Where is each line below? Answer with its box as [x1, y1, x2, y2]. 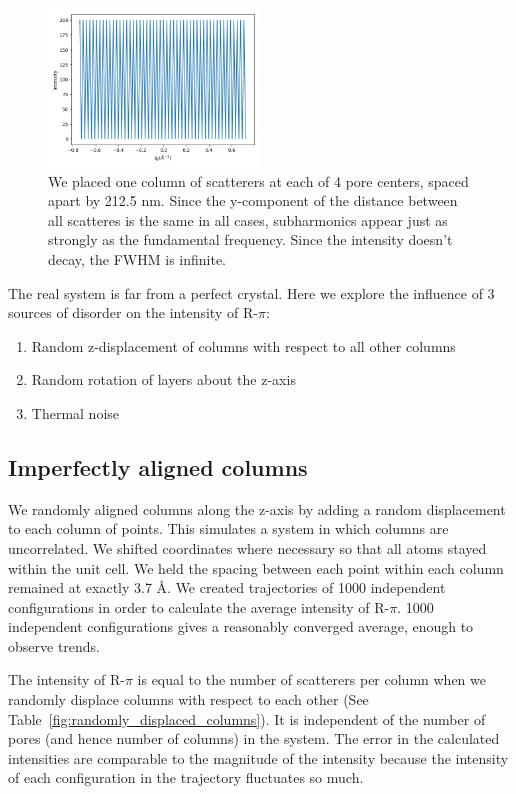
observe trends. [8, 635, 101, 656]
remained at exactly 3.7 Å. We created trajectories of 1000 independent [8, 577, 446, 598]
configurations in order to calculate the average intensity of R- [8, 596, 390, 617]
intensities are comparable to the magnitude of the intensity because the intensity [8, 747, 509, 768]
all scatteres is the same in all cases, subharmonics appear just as [48, 209, 448, 230]
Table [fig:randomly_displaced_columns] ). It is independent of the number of [8, 708, 486, 729]
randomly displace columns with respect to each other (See [8, 689, 369, 710]
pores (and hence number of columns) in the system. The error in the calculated [8, 728, 500, 749]
